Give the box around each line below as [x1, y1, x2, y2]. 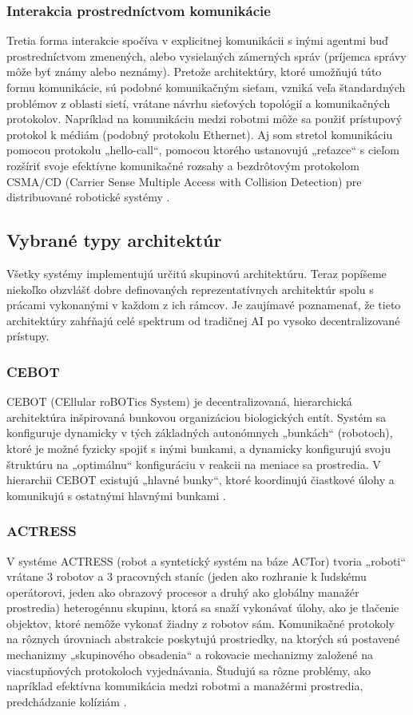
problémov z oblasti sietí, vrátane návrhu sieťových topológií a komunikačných [6, 94, 391, 111]
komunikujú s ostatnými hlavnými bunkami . [6, 487, 226, 503]
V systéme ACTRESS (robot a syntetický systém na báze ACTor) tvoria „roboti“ [6, 552, 406, 569]
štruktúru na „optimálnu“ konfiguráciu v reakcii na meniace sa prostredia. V [6, 455, 381, 472]
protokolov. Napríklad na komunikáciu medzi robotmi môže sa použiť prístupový [6, 110, 403, 127]
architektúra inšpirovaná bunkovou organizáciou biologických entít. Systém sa [6, 408, 387, 425]
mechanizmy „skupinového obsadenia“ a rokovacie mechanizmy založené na [6, 646, 374, 663]
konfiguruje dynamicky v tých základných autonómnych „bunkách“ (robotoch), [6, 424, 393, 441]
